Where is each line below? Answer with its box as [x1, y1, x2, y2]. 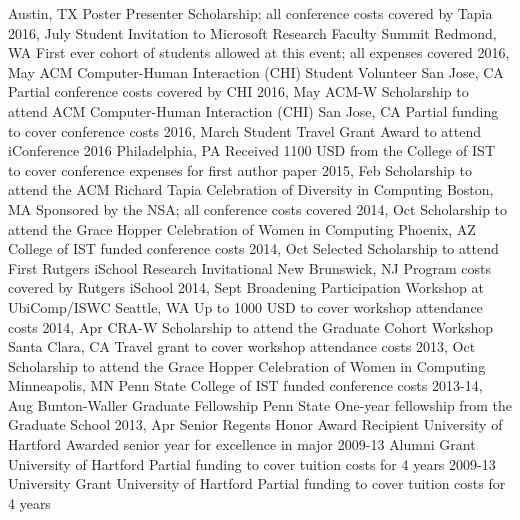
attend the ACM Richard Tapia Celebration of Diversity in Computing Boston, [8, 179, 494, 200]
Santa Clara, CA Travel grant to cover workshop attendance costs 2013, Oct [8, 336, 476, 357]
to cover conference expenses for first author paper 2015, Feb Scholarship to [8, 159, 472, 180]
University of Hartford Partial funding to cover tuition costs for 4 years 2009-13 [8, 453, 496, 474]
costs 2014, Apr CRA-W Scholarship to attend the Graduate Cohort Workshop [8, 316, 494, 337]
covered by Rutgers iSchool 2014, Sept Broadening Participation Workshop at [8, 277, 484, 298]
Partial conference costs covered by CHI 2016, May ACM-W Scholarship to [8, 81, 469, 102]
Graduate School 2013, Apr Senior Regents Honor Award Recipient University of [8, 414, 503, 435]
